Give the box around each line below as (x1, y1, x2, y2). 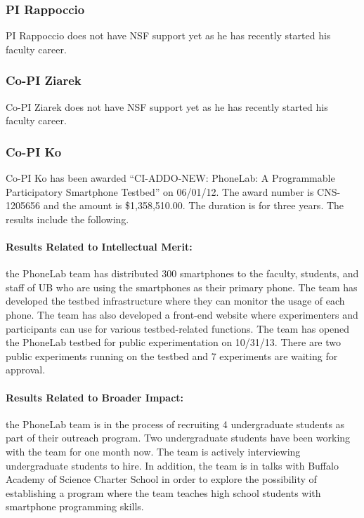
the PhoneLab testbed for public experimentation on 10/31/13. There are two (6, 335, 342, 350)
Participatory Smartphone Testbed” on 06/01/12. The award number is (6, 184, 314, 199)
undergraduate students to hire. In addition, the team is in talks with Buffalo (6, 458, 339, 472)
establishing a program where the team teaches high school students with (6, 485, 321, 500)
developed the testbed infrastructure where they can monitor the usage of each (6, 293, 345, 308)
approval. (6, 362, 46, 377)
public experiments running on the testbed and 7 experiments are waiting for (6, 348, 338, 363)
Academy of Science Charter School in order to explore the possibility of (6, 472, 317, 486)
